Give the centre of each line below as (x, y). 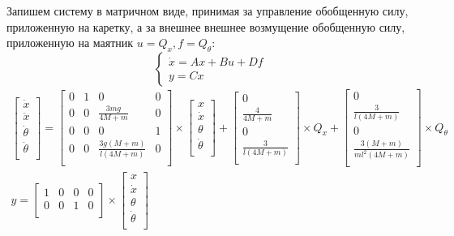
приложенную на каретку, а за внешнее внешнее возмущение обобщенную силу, (206, 26)
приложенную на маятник (70, 43)
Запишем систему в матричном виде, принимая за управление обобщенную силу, (208, 11)
